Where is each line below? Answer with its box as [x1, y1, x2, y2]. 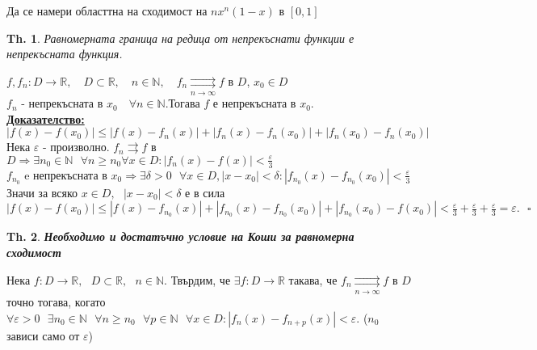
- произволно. [42, 138, 110, 155]
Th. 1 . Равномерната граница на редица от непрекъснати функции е [6, 29, 355, 46]
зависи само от [6, 327, 80, 344]
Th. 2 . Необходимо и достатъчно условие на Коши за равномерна [6, 228, 355, 245]
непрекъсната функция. [6, 45, 123, 62]
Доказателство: [6, 110, 85, 127]
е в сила [185, 183, 225, 200]
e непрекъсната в [24, 170, 107, 182]
